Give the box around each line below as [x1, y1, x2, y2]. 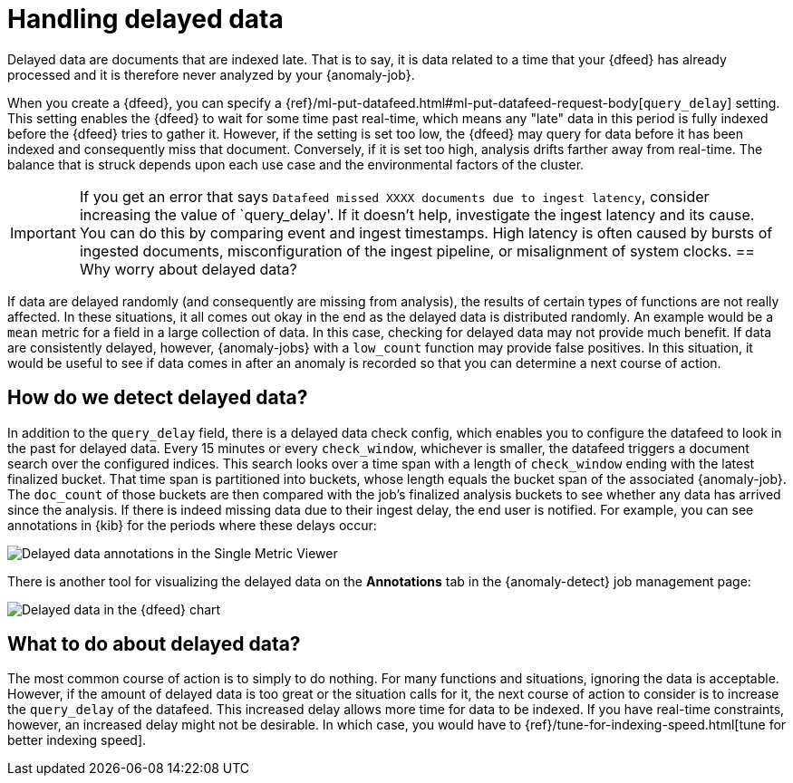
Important [10, 223, 76, 242]
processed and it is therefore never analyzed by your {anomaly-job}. [7, 66, 415, 82]
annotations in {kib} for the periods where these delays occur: [7, 517, 377, 533]
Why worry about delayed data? [79, 259, 297, 278]
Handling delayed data [7, 4, 284, 34]
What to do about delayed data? [7, 633, 301, 656]
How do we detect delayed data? [7, 386, 308, 410]
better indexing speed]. [7, 732, 147, 749]
